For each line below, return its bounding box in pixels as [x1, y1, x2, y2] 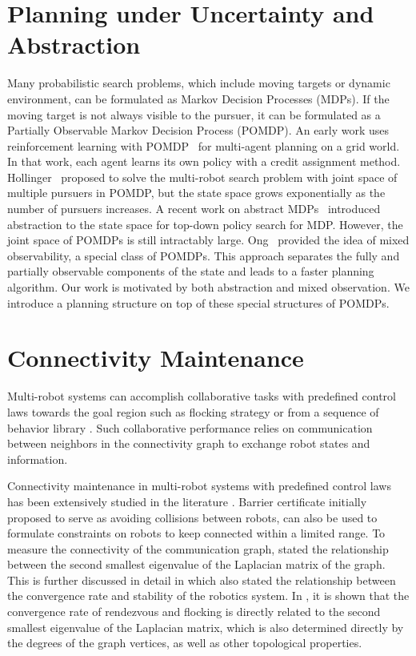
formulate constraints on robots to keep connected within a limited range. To [7, 525, 386, 541]
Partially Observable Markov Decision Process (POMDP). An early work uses [7, 122, 390, 139]
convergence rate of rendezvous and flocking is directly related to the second [7, 603, 381, 620]
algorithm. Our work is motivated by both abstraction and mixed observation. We [7, 279, 410, 296]
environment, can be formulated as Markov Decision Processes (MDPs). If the [7, 90, 390, 107]
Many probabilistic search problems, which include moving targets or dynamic [7, 74, 390, 91]
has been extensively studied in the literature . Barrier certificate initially [7, 493, 367, 509]
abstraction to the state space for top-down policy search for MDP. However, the [7, 215, 403, 232]
